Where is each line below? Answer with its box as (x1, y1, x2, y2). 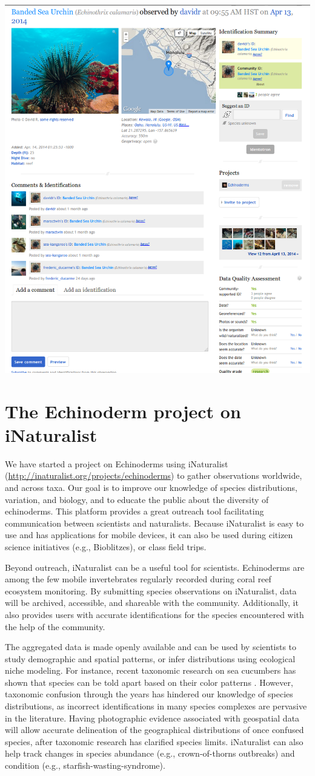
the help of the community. (5, 620, 105, 633)
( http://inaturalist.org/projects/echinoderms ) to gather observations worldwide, (5, 469, 302, 482)
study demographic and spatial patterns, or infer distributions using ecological (5, 652, 296, 665)
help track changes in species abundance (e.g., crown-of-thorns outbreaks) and (5, 747, 295, 760)
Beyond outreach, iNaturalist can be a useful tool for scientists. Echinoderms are (5, 561, 305, 573)
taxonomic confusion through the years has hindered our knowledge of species (5, 688, 293, 700)
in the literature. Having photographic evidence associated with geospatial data (5, 711, 300, 724)
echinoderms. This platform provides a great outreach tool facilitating (5, 505, 264, 518)
